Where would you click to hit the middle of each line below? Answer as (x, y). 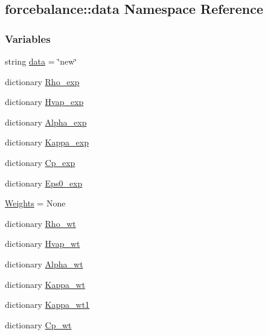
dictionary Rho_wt (40, 223)
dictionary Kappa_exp (47, 142)
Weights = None (35, 203)
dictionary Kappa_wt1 (47, 305)
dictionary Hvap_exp (44, 102)
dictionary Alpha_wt (44, 263)
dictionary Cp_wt (38, 324)
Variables (28, 38)
